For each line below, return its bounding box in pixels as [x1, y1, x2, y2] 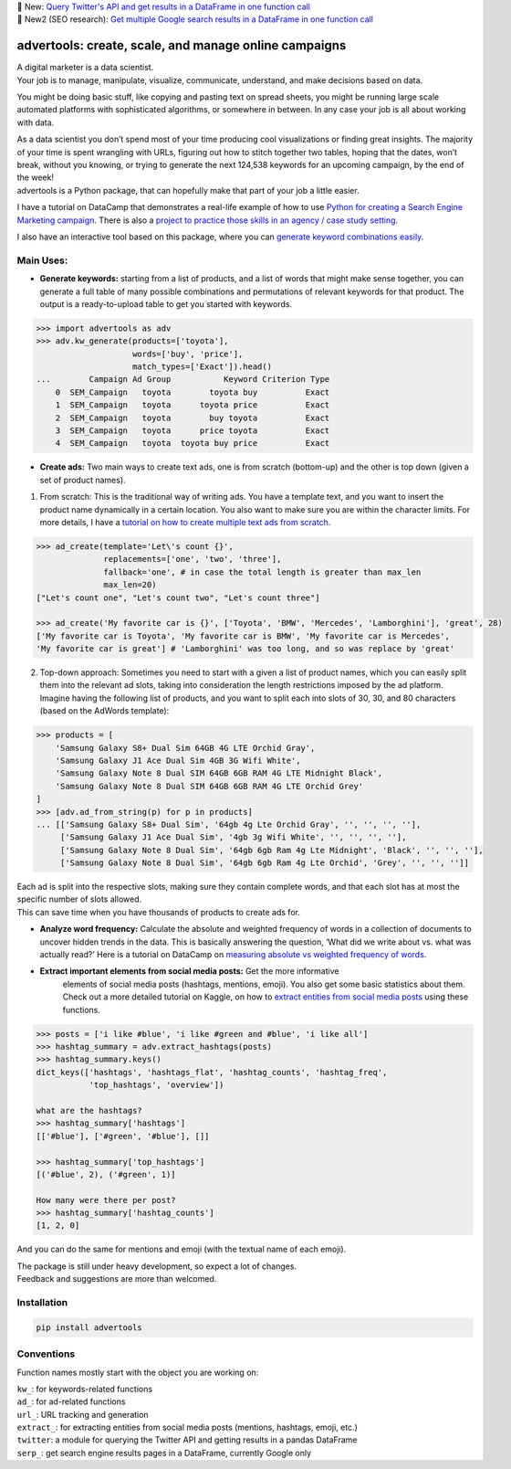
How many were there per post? [36, 1195, 177, 1205]
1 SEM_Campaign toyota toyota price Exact [55, 400, 330, 410]
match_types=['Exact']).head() [132, 362, 273, 372]
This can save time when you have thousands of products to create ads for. [16, 906, 301, 917]
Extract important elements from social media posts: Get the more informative [39, 966, 339, 977]
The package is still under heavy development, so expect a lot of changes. [16, 1261, 297, 1272]
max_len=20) [103, 580, 157, 590]
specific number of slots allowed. [16, 893, 141, 904]
